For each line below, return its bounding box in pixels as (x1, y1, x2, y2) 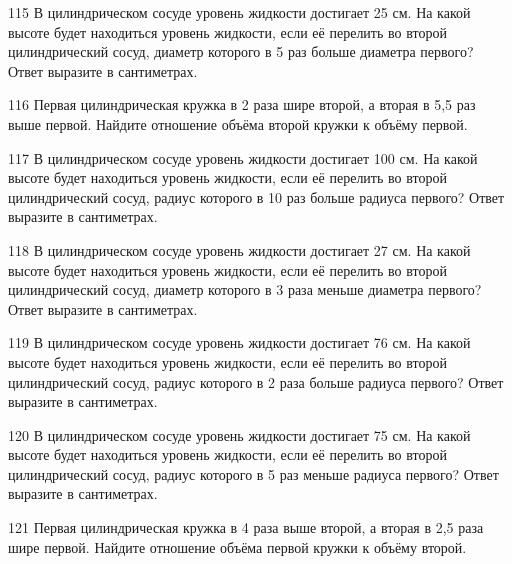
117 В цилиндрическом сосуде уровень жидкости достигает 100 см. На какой (8, 147, 478, 168)
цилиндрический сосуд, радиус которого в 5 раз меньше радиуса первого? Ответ (8, 463, 499, 484)
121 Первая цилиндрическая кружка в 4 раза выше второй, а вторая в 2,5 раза (8, 517, 484, 538)
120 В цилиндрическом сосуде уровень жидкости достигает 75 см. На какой (8, 424, 471, 445)
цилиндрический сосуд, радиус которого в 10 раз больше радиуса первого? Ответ (8, 186, 505, 207)
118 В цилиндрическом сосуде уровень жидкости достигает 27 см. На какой (8, 239, 471, 260)
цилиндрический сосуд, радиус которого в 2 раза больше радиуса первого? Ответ (8, 371, 504, 392)
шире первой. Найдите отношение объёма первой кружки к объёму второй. (8, 536, 467, 557)
